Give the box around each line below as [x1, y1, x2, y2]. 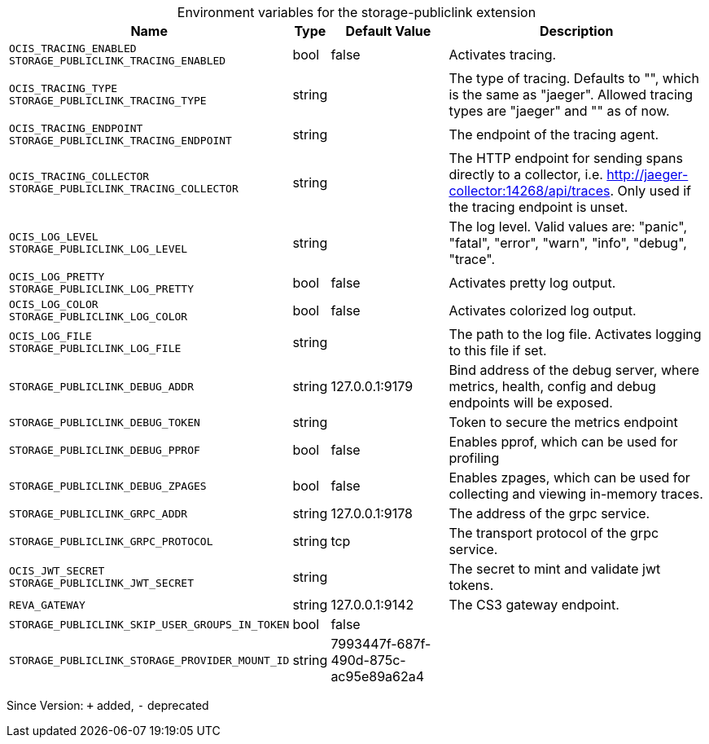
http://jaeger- [606, 166, 689, 183]
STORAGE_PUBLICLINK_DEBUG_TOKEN [9, 416, 200, 429]
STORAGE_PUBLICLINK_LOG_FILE [9, 342, 182, 354]
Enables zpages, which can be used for [449, 469, 690, 486]
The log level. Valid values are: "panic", [449, 218, 688, 235]
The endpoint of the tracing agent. [449, 126, 659, 143]
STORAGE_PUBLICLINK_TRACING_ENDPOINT [9, 134, 232, 147]
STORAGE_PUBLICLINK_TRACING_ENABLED [9, 55, 226, 67]
